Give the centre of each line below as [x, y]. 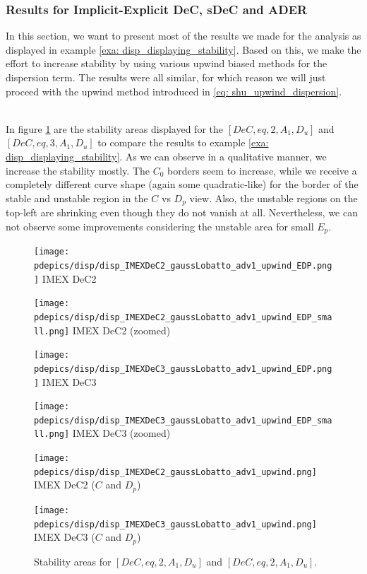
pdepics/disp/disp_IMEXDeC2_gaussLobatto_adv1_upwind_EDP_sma [183, 317]
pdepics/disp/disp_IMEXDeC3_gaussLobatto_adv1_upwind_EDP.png [183, 369]
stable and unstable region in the [77, 198]
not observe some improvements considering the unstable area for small [160, 226]
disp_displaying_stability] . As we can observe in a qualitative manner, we [166, 156]
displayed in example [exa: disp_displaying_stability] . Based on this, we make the [183, 49]
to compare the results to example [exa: [183, 142]
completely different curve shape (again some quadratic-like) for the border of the [182, 184]
